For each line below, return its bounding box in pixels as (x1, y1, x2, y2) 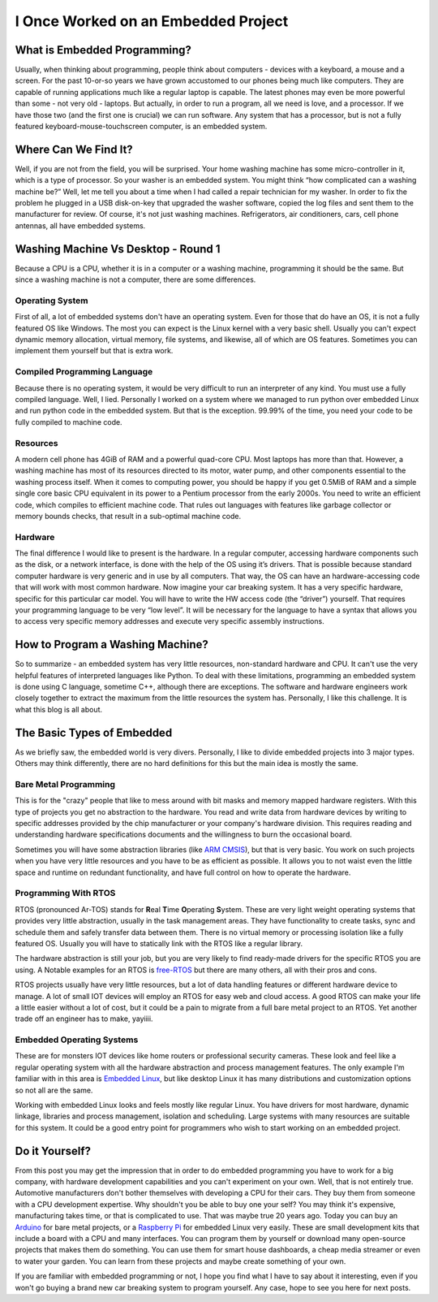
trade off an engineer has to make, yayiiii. (15, 1014, 153, 1023)
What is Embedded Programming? (15, 43, 192, 57)
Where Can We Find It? (15, 142, 133, 156)
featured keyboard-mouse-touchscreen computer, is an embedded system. (15, 122, 268, 132)
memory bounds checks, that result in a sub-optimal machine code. (15, 511, 242, 521)
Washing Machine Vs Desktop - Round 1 (15, 242, 221, 256)
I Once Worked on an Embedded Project (15, 12, 289, 30)
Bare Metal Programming (15, 778, 116, 789)
